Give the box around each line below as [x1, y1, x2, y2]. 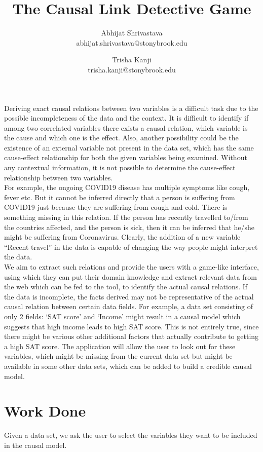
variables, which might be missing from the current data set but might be [4, 351, 233, 361]
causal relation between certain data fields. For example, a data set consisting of [4, 301, 253, 312]
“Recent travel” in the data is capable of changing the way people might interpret [4, 241, 258, 252]
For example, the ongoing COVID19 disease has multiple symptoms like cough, [4, 182, 250, 193]
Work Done [4, 400, 86, 421]
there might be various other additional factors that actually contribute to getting [4, 331, 259, 342]
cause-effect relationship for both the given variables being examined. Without [4, 152, 247, 163]
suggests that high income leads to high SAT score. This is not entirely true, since [4, 321, 259, 331]
